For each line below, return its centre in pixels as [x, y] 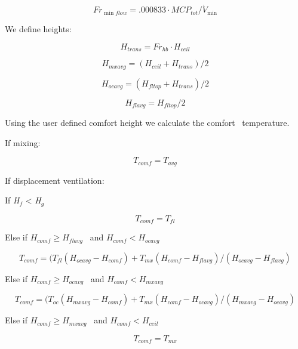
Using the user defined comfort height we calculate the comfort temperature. [147, 123]
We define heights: [38, 29]
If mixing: [23, 142]
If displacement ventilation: [55, 180]
